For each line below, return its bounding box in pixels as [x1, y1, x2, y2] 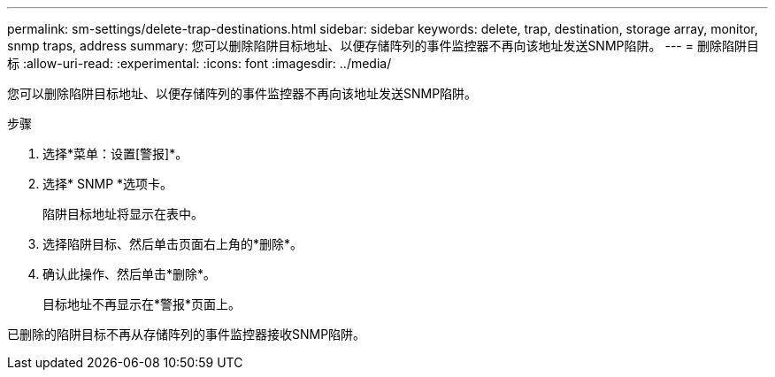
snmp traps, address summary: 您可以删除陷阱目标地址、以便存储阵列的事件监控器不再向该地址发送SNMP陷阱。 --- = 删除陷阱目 [7, 38, 759, 53]
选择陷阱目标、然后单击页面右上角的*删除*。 [42, 236, 303, 251]
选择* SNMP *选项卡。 [42, 176, 173, 191]
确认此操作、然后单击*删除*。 [42, 266, 217, 281]
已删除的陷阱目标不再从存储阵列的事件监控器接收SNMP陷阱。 [7, 327, 366, 342]
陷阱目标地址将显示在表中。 [42, 206, 203, 221]
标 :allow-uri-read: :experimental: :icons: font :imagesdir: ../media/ [7, 56, 392, 71]
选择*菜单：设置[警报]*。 [42, 146, 188, 161]
